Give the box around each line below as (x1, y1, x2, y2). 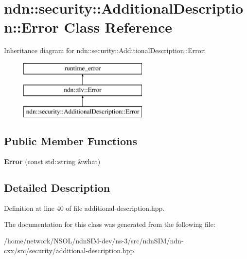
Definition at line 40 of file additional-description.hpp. (4, 203, 165, 213)
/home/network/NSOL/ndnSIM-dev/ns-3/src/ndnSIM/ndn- (4, 236, 184, 246)
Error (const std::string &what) (4, 156, 101, 166)
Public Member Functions (4, 133, 137, 148)
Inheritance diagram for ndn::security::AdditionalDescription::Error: (4, 45, 206, 55)
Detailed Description (4, 180, 110, 195)
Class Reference (64, 17, 173, 37)
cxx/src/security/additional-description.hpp (4, 245, 134, 255)
